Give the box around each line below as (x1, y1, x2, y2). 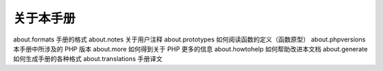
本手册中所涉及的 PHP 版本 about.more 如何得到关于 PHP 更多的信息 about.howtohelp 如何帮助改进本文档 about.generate (13, 44, 368, 53)
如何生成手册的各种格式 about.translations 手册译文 (13, 55, 163, 63)
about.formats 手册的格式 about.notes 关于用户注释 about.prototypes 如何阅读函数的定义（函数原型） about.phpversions (13, 35, 366, 44)
